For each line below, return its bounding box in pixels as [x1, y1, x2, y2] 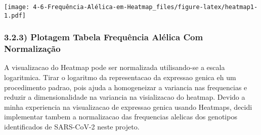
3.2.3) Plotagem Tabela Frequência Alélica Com [4, 31, 203, 43]
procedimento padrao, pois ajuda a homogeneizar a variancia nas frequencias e [4, 82, 247, 92]
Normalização [4, 42, 61, 55]
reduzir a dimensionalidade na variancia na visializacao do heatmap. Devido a [4, 92, 245, 102]
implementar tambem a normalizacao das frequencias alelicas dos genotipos [4, 111, 237, 122]
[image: [4, 4, 30, 11]
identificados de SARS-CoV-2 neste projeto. [4, 121, 140, 132]
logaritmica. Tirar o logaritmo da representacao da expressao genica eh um [4, 72, 236, 83]
